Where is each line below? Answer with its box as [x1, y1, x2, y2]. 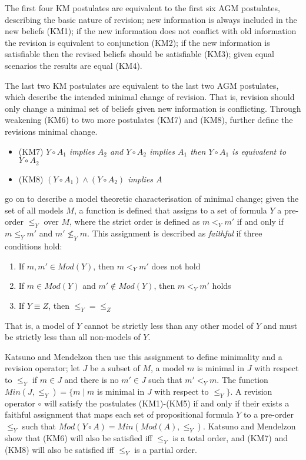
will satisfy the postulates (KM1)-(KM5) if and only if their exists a [44, 396, 290, 409]
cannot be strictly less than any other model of [84, 319, 254, 331]
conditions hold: [5, 239, 62, 252]
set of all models [5, 204, 64, 216]
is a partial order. [134, 443, 197, 455]
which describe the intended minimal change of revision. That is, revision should [5, 91, 295, 103]
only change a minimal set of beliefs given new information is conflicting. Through [5, 102, 301, 114]
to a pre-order [244, 408, 294, 421]
